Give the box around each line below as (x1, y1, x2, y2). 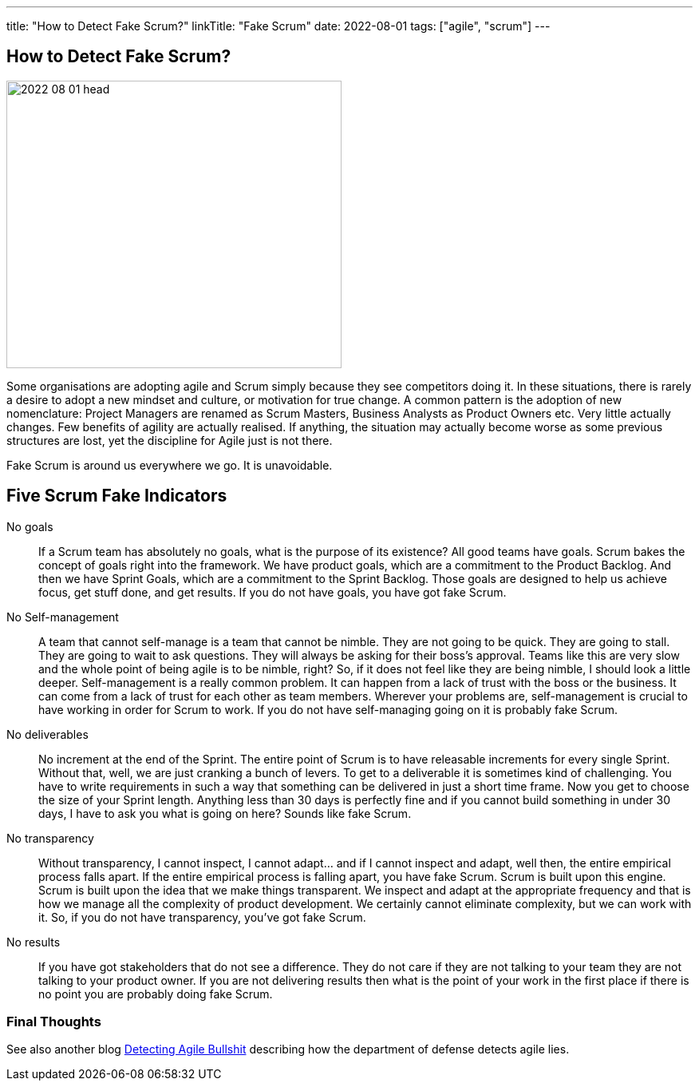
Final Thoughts (6, 1014, 101, 1030)
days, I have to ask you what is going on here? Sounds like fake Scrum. (38, 806, 412, 820)
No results (6, 934, 61, 949)
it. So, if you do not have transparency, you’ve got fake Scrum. (38, 910, 366, 924)
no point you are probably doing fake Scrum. (38, 986, 273, 1001)
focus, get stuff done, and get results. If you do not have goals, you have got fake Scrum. (38, 585, 507, 599)
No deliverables (6, 727, 89, 741)
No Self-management (6, 609, 119, 624)
